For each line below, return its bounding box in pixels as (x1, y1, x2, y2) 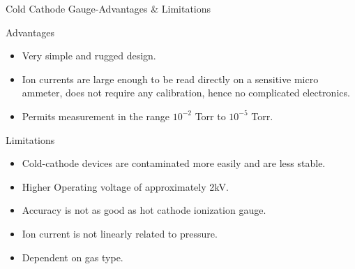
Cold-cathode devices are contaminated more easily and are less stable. (22, 156, 326, 170)
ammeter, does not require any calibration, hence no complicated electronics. (22, 85, 350, 100)
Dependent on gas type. (22, 249, 123, 264)
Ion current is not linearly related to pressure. (22, 226, 218, 240)
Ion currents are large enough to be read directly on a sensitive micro (22, 71, 319, 86)
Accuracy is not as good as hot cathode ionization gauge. (22, 203, 266, 217)
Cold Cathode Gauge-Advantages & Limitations (6, 1, 211, 15)
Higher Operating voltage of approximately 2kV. (22, 179, 229, 194)
